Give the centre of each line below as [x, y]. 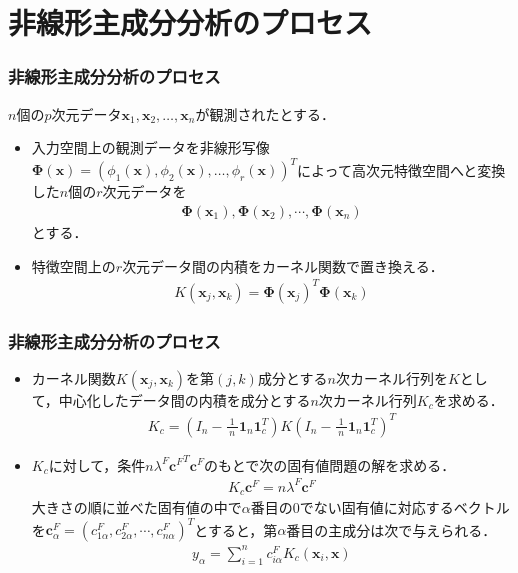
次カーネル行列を [391, 377]
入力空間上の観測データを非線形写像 [150, 147]
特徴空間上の [73, 265]
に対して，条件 [97, 464]
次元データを [144, 191]
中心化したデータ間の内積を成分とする [184, 399]
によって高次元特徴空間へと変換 [401, 169]
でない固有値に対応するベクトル [404, 507]
